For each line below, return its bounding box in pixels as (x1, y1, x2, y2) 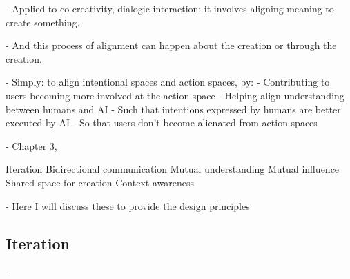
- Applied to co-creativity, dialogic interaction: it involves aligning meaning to (6, 1, 334, 15)
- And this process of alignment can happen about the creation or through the (6, 38, 337, 52)
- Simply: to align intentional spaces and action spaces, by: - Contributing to (6, 75, 330, 89)
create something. (6, 15, 80, 29)
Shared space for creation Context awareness (6, 175, 194, 189)
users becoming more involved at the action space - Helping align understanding (6, 88, 344, 102)
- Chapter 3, (6, 138, 57, 153)
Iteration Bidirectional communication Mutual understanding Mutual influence (6, 162, 340, 176)
